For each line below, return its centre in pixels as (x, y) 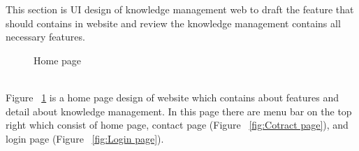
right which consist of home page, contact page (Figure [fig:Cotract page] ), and (177, 125)
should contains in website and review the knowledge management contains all (173, 23)
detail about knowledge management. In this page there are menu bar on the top (179, 111)
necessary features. (45, 37)
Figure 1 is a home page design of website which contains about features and (173, 97)
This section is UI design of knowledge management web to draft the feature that (180, 9)
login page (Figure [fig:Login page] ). (85, 138)
